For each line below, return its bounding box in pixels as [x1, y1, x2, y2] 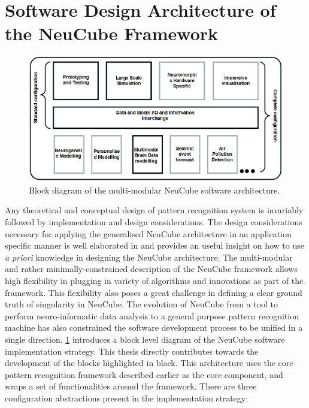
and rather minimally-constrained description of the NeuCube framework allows [5, 262, 298, 275]
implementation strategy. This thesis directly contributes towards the [5, 344, 259, 357]
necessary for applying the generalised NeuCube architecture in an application [5, 227, 292, 240]
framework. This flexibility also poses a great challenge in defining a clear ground [5, 286, 302, 298]
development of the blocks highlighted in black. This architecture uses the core [5, 356, 293, 369]
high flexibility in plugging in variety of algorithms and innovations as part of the [5, 274, 304, 286]
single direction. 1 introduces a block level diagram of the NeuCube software [5, 333, 285, 345]
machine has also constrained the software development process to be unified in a [5, 321, 303, 334]
